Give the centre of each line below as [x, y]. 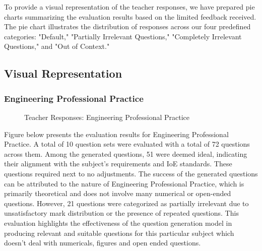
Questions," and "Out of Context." [57, 46]
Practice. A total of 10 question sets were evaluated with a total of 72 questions [127, 144]
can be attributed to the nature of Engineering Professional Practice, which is [124, 183]
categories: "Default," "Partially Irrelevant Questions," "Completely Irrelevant [123, 36]
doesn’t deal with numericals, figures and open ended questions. [103, 243]
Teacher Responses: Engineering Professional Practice [107, 117]
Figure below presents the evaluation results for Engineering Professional [116, 134]
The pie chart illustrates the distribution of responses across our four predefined [127, 26]
